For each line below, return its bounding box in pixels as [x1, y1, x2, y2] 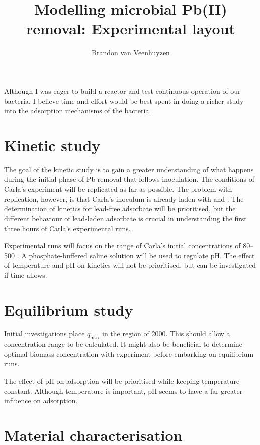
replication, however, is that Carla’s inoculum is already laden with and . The [4, 193, 244, 204]
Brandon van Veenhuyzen [92, 47, 170, 58]
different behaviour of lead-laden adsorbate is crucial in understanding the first [4, 213, 247, 224]
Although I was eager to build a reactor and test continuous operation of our [4, 85, 241, 96]
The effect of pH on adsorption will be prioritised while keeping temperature [4, 376, 240, 386]
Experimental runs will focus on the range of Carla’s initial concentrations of [4, 240, 241, 250]
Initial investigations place [4, 328, 85, 339]
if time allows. [4, 269, 47, 280]
